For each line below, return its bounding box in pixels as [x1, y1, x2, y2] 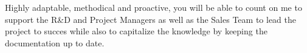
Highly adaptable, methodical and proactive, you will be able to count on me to [5, 1, 302, 13]
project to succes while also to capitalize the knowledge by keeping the [5, 25, 267, 37]
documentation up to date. [5, 36, 105, 49]
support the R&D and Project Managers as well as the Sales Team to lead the [5, 13, 296, 25]
